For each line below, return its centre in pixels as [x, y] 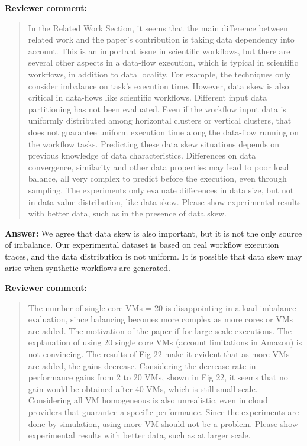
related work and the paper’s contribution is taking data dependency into [161, 39]
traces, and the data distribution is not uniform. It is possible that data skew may [153, 256]
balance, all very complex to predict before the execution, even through [157, 178]
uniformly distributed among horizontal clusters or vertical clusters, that [160, 120]
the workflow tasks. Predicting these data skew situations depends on [154, 143]
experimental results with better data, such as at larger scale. [139, 435]
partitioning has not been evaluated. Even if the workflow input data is [157, 109]
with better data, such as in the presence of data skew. [127, 213]
